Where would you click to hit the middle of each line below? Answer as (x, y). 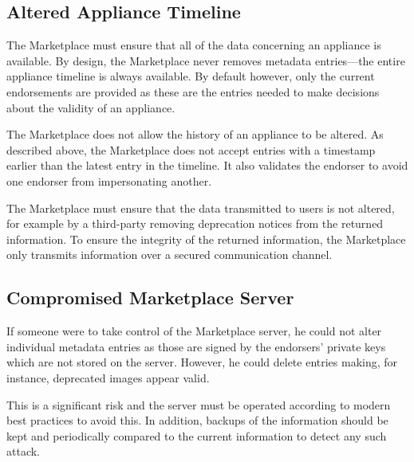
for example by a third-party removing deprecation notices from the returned (195, 223)
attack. (23, 451)
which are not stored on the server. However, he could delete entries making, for (202, 362)
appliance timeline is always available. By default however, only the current (191, 76)
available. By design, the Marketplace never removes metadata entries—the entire (206, 60)
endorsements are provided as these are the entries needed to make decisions (193, 91)
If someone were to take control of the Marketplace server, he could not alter (194, 331)
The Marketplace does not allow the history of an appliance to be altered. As (195, 134)
